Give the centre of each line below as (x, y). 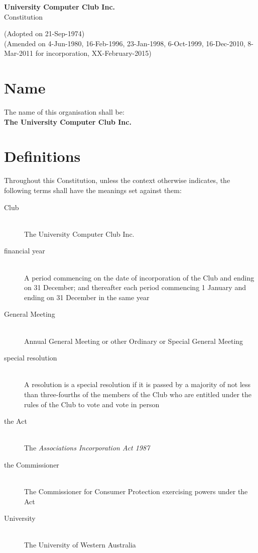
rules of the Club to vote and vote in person (92, 404)
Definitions (42, 156)
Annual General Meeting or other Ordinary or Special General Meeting (134, 341)
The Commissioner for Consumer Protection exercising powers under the (136, 491)
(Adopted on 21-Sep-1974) (44, 33)
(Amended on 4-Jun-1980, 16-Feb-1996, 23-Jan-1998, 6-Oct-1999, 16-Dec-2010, (125, 43)
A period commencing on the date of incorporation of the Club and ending (139, 277)
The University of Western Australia (80, 545)
